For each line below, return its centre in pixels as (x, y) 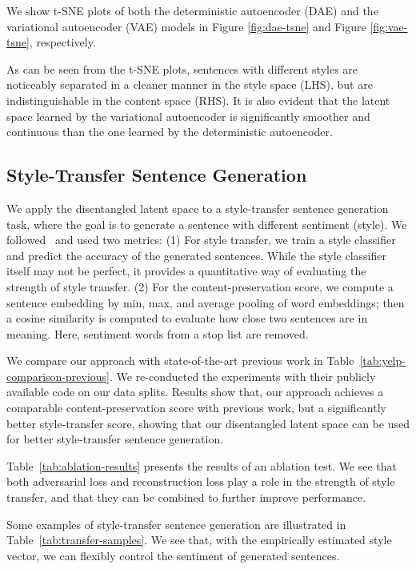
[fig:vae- (389, 26)
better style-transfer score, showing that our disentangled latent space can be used (208, 423)
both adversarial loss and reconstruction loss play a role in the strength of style (201, 481)
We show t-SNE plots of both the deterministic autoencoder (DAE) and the (192, 10)
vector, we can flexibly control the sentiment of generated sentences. (173, 555)
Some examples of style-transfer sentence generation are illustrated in (176, 524)
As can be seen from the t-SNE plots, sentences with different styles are (182, 68)
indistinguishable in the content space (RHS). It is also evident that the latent (198, 100)
